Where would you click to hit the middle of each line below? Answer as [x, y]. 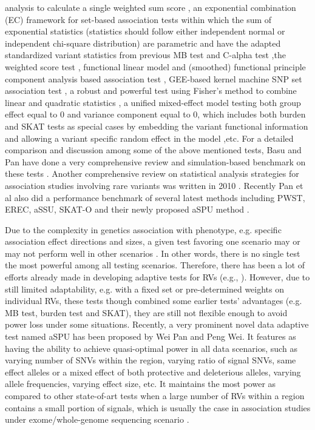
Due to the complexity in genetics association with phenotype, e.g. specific [143, 229]
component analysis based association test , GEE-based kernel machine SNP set [154, 78]
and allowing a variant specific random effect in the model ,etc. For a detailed [149, 138]
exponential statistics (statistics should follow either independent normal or [145, 31]
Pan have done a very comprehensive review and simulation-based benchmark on [155, 161]
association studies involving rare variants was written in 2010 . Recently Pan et [154, 185]
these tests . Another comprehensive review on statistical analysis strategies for [152, 174]
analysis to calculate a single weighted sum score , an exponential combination [151, 7]
